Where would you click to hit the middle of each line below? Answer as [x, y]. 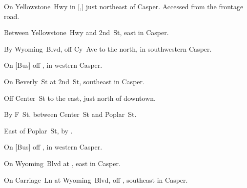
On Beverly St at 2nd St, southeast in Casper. [74, 81]
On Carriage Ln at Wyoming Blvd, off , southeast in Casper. [96, 179]
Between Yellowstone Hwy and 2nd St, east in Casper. [86, 32]
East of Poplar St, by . [38, 130]
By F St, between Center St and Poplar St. [70, 114]
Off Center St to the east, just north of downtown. [80, 98]
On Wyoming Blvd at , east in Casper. [62, 163]
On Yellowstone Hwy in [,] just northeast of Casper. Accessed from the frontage [124, 6]
